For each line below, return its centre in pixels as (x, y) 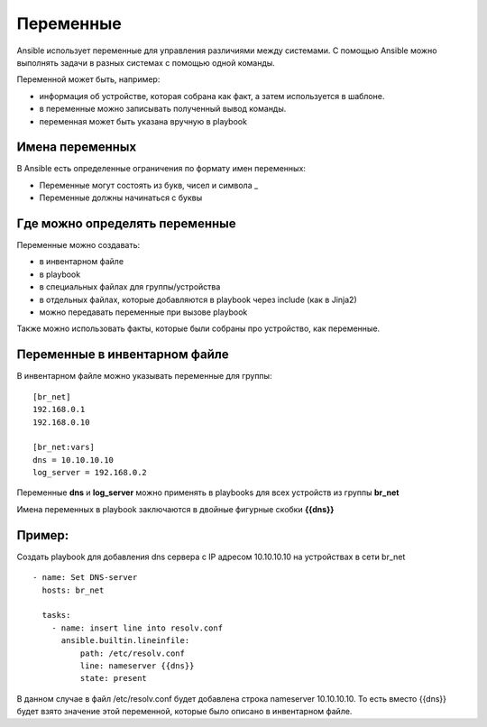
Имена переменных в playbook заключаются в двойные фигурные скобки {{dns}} (175, 509)
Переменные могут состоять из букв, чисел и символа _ (149, 185)
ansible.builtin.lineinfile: (125, 641)
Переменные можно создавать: (78, 245)
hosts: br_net (73, 590)
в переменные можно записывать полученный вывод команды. (163, 109)
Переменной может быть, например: (88, 79)
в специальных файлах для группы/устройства (130, 287)
